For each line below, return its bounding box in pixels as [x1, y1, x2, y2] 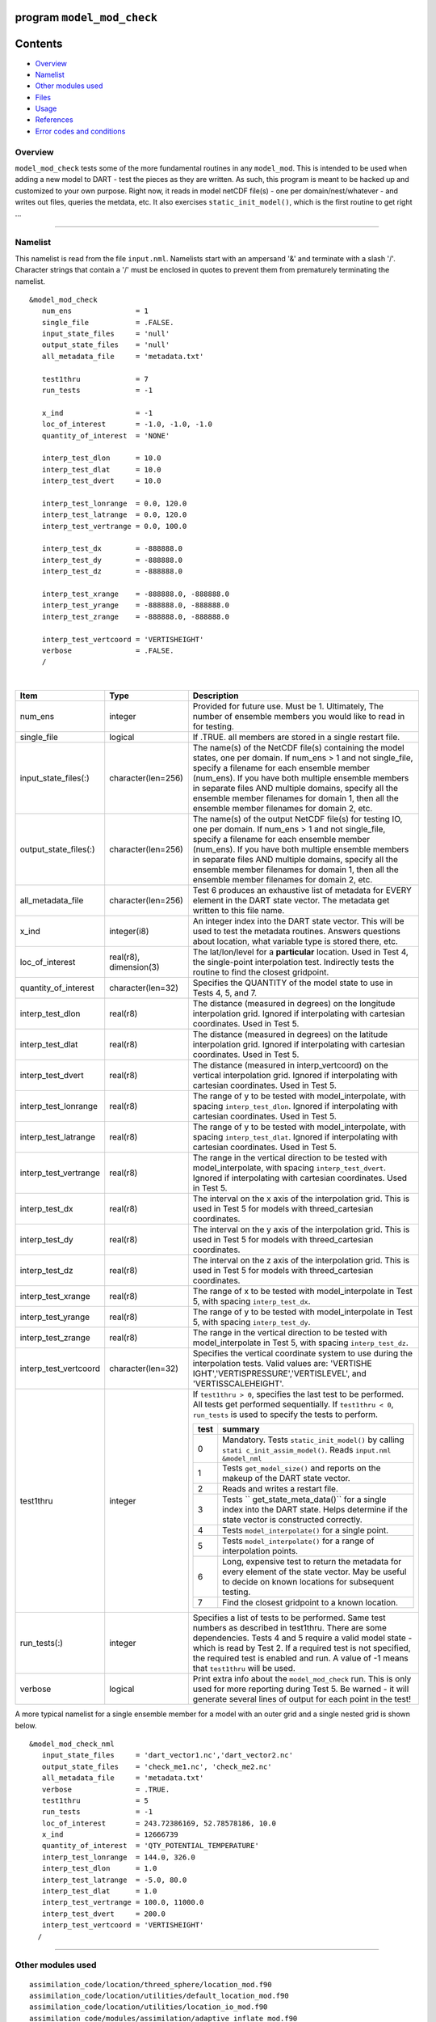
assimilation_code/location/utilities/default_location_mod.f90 [29, 1990, 290, 2000]
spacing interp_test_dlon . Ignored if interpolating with [192, 1101, 399, 1112]
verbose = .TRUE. [41, 1784, 170, 1794]
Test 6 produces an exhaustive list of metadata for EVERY [192, 885, 412, 896]
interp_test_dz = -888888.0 [41, 567, 183, 576]
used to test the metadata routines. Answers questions [192, 926, 401, 937]
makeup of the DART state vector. [222, 1473, 350, 1484]
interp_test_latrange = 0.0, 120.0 [41, 510, 187, 519]
